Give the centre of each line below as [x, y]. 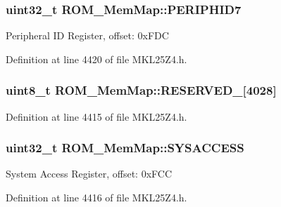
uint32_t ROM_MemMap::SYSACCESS [125, 148]
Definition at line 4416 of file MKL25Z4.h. [96, 198]
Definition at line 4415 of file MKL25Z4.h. [96, 116]
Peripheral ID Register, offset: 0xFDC [87, 35]
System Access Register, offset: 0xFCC [89, 174]
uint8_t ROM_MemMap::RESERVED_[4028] [141, 90]
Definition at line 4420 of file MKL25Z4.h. [96, 59]
